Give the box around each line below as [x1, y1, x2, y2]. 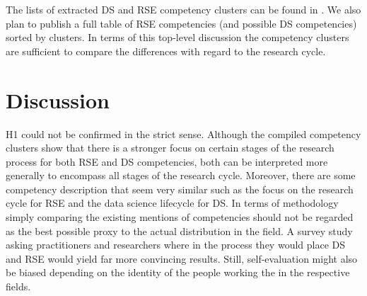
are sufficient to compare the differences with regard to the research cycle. [6, 43, 326, 58]
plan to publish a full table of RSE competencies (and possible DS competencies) [6, 16, 357, 30]
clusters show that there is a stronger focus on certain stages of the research [6, 140, 334, 155]
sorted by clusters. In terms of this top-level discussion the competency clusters [6, 30, 349, 45]
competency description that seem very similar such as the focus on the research [6, 181, 354, 196]
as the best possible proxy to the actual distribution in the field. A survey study [6, 223, 353, 238]
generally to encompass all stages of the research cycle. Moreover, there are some [6, 168, 356, 183]
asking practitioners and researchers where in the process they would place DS [6, 237, 346, 252]
